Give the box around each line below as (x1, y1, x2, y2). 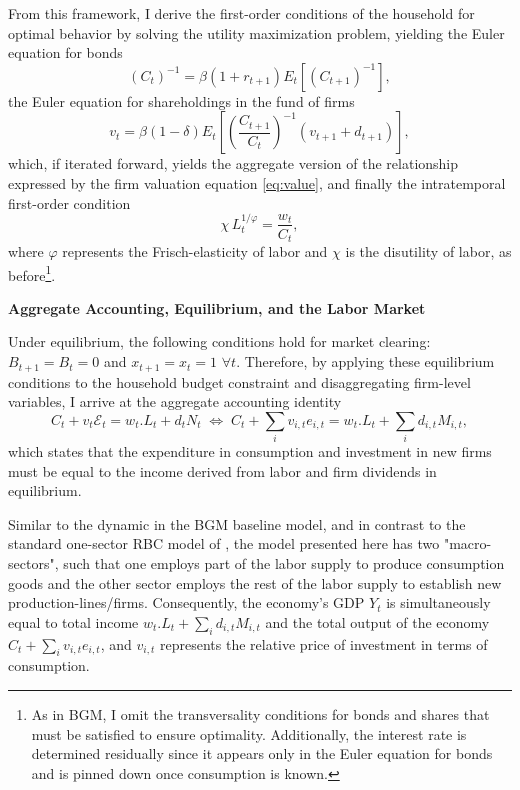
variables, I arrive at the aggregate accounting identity (8, 391, 342, 412)
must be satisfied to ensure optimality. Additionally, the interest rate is (31, 723, 467, 744)
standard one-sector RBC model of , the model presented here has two (8, 533, 440, 554)
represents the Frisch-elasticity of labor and (62, 241, 328, 262)
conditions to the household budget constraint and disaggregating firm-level (8, 371, 471, 392)
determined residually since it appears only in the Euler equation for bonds (31, 743, 493, 764)
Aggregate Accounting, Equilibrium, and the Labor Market (8, 297, 426, 318)
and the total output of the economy (265, 611, 490, 632)
